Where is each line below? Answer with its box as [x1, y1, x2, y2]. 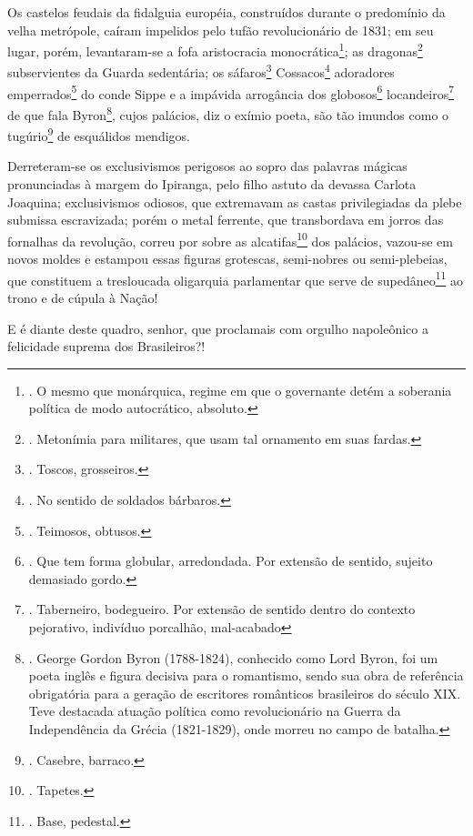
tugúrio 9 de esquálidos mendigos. [7, 124, 190, 145]
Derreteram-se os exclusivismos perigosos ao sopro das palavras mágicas [7, 156, 408, 176]
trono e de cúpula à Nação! [7, 287, 158, 307]
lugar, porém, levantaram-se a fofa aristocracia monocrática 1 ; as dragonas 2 [7, 39, 423, 60]
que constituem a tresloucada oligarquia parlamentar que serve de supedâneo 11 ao [7, 267, 464, 289]
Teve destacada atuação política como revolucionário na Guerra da [28, 701, 401, 720]
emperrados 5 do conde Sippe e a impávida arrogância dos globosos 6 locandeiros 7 [7, 81, 455, 103]
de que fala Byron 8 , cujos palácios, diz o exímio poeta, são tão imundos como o [7, 102, 449, 124]
